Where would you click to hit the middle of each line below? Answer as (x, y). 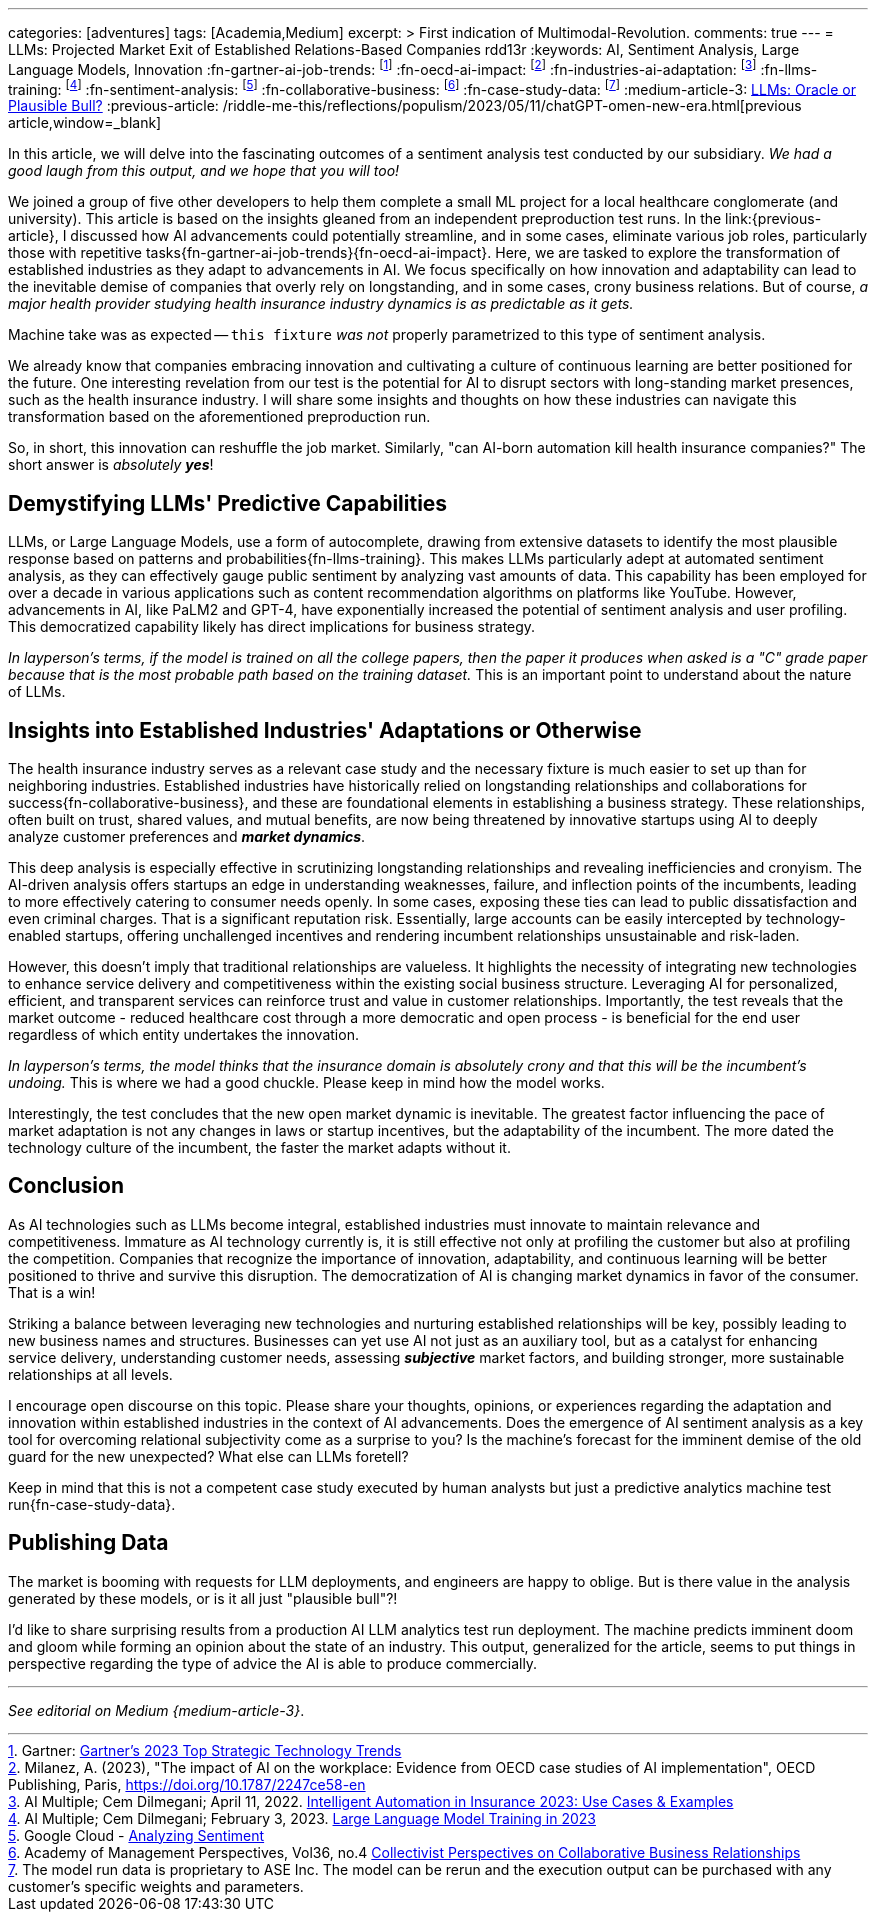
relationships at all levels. (90, 1374)
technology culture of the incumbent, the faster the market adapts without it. (259, 1147)
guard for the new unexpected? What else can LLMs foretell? (208, 1456)
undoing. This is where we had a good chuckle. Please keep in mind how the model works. (306, 1082)
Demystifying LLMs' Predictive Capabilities (228, 503)
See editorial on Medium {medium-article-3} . (156, 1710)
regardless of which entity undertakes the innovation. (183, 1034)
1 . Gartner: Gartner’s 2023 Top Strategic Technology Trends (205, 1750)
